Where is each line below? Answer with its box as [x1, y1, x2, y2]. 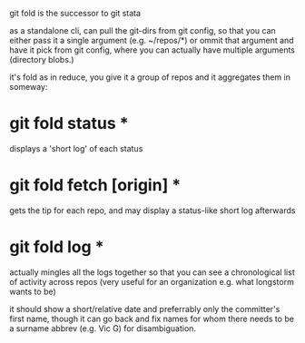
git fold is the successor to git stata [9, 8, 142, 18]
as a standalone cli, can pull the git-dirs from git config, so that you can [9, 25, 277, 35]
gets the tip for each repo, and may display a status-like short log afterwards [9, 204, 296, 216]
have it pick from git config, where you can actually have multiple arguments [9, 44, 295, 55]
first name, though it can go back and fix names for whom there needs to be [9, 313, 295, 324]
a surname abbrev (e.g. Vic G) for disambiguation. [9, 322, 197, 334]
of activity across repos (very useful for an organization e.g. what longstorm [9, 276, 295, 287]
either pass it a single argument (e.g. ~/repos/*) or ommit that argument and [9, 35, 294, 45]
